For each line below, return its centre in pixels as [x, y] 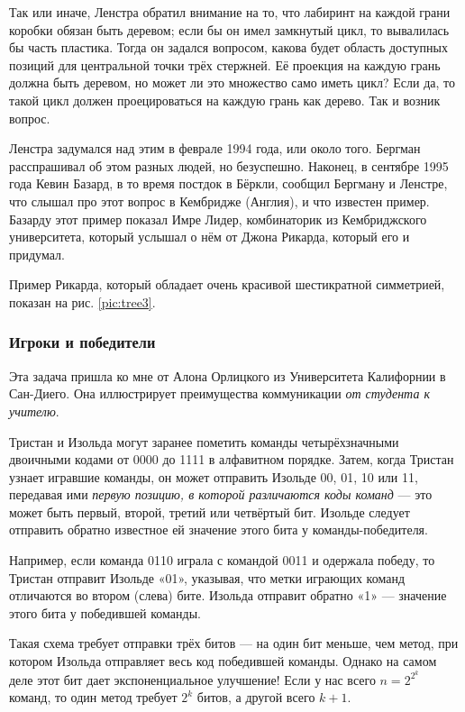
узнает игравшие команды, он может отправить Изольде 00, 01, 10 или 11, [214, 476]
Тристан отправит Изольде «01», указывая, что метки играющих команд [207, 577]
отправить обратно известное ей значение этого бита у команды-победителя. [219, 529]
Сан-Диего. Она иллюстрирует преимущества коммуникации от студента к [219, 393]
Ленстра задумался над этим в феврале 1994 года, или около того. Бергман [215, 148]
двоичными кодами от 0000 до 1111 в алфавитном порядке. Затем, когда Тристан [232, 459]
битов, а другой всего [256, 697]
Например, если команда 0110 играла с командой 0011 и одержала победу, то [222, 560]
